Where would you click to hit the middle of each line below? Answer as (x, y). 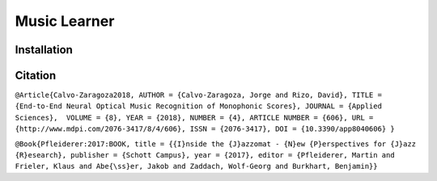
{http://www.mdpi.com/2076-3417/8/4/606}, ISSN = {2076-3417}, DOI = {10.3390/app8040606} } (205, 129)
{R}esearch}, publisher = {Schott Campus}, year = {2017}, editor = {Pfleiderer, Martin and (205, 155)
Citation (36, 76)
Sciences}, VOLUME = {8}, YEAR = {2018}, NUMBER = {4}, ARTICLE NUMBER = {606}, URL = (194, 118)
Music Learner (65, 21)
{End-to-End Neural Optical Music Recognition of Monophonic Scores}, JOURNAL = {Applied (198, 106)
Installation (44, 50)
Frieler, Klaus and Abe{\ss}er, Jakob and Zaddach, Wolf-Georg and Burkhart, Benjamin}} (196, 166)
